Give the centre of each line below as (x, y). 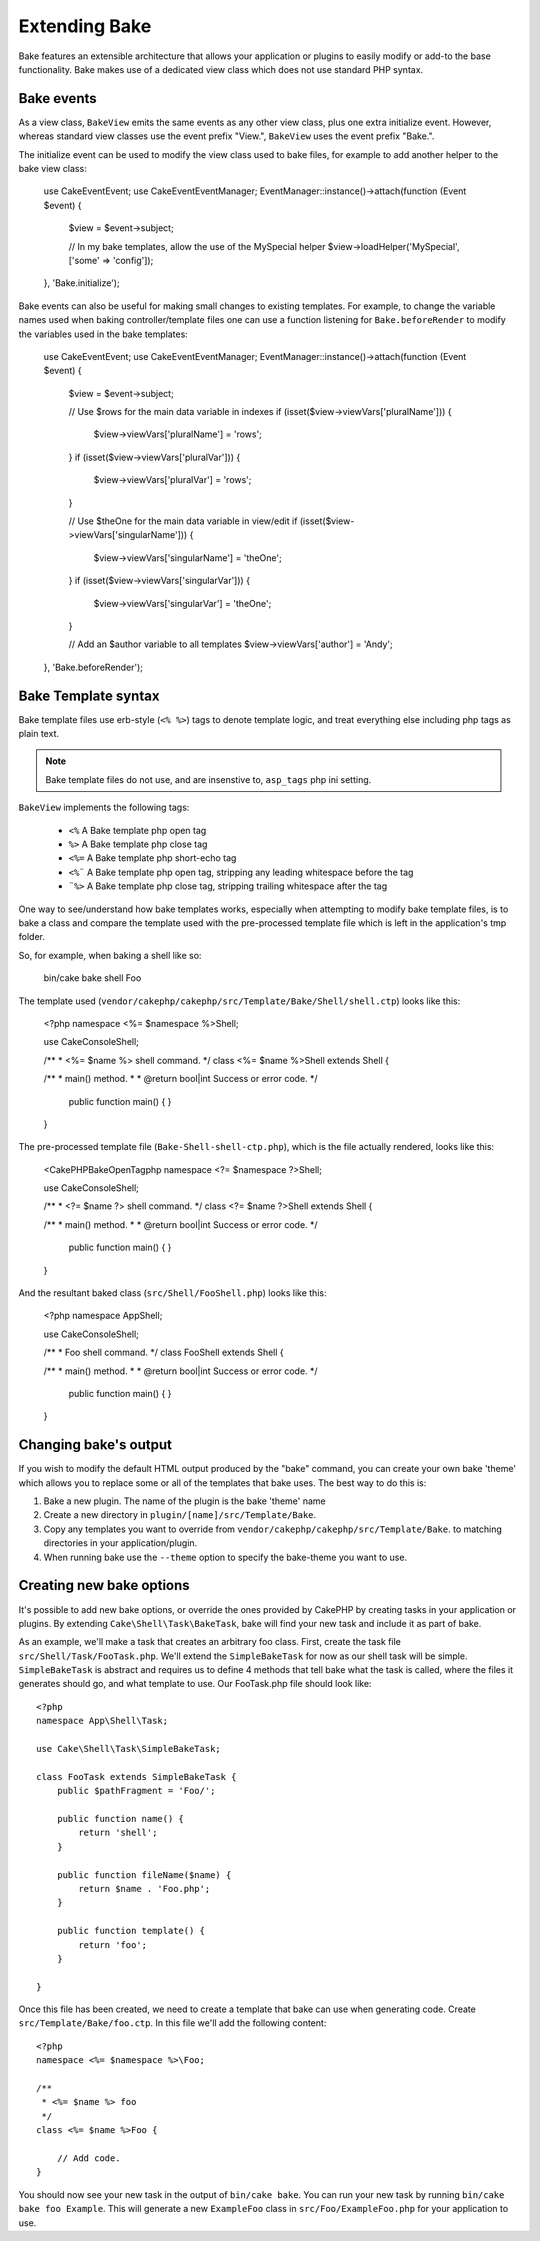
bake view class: (52, 169)
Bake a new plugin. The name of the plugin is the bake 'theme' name (184, 1501)
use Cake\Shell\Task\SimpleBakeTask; (129, 1749)
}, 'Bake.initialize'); (81, 283)
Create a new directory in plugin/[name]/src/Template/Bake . (180, 1515)
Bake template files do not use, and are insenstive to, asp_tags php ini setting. (208, 779)
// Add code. (88, 2158)
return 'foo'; (113, 1944)
